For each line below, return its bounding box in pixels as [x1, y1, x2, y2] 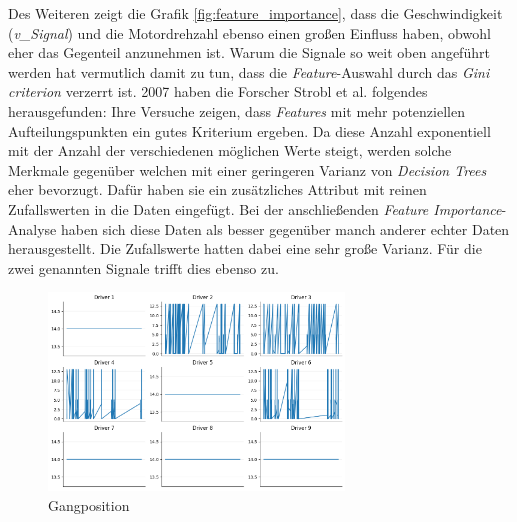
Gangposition [48, 494, 130, 515]
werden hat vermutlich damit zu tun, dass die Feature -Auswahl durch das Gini [8, 61, 490, 82]
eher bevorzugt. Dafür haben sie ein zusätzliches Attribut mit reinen [8, 179, 427, 200]
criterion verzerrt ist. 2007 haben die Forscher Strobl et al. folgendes [8, 81, 428, 102]
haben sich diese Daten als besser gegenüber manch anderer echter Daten [60, 218, 510, 239]
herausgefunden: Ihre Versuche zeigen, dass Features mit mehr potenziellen [8, 100, 465, 121]
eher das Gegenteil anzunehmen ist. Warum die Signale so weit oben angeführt [8, 42, 490, 63]
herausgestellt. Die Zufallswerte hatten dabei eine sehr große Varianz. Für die [8, 238, 482, 259]
